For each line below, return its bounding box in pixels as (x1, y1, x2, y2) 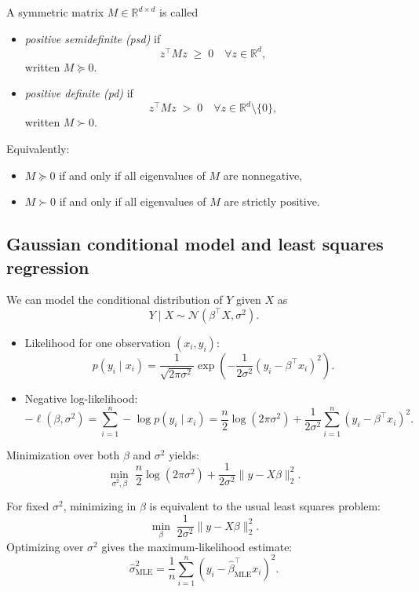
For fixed (6, 498, 49, 514)
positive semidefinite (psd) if (24, 30, 161, 46)
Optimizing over (6, 538, 84, 554)
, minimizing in (63, 498, 137, 514)
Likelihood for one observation (24, 334, 171, 350)
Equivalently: (6, 140, 70, 156)
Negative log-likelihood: (24, 389, 138, 406)
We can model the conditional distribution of (6, 291, 223, 308)
